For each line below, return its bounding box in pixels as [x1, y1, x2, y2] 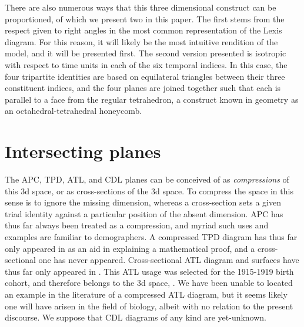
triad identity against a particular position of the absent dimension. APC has [5, 207, 283, 220]
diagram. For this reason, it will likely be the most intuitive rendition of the [5, 35, 278, 48]
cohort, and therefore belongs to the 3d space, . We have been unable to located [5, 277, 293, 289]
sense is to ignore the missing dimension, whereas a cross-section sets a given [5, 196, 281, 208]
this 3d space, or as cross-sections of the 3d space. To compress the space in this [5, 184, 293, 197]
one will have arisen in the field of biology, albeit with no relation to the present [5, 299, 293, 312]
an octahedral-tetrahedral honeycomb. [5, 104, 142, 117]
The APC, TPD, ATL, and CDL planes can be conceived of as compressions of [5, 173, 289, 186]
